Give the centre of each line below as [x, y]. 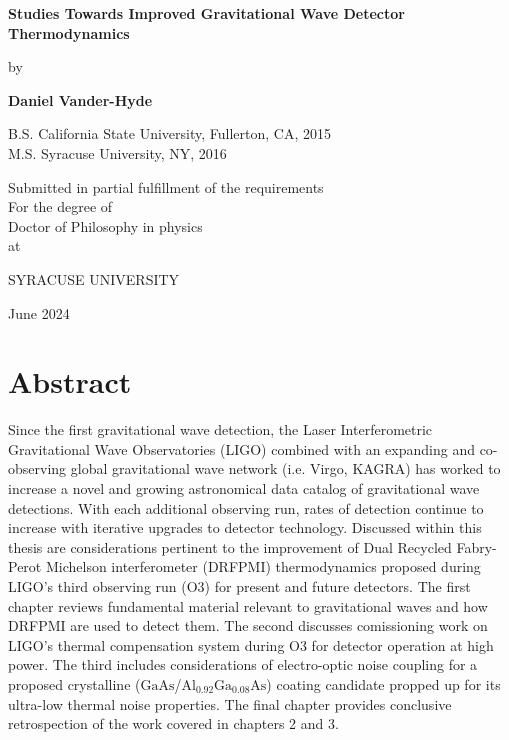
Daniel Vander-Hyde [80, 99]
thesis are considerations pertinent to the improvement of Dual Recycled [230, 546]
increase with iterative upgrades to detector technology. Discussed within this [245, 527]
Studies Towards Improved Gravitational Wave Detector [206, 13]
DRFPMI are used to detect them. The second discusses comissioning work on [248, 625]
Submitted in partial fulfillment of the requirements [166, 186]
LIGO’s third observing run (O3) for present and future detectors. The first [239, 586]
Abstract [70, 381]
